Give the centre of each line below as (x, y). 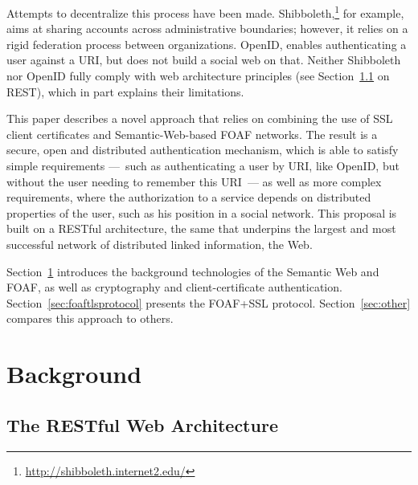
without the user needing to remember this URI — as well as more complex (194, 181)
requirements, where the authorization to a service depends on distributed (189, 197)
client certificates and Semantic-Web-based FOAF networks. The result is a (192, 134)
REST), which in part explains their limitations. (125, 91)
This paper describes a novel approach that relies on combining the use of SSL (200, 118)
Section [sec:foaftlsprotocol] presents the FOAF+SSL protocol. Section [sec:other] (209, 302)
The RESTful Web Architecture (142, 424)
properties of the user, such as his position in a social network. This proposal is (202, 212)
